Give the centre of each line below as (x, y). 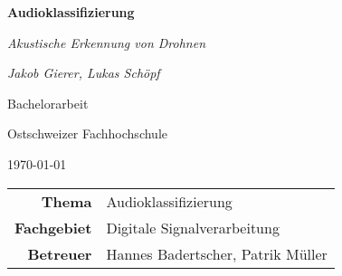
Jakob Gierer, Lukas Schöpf (84, 73)
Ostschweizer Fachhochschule (87, 133)
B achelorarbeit (48, 103)
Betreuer (60, 253)
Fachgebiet (53, 227)
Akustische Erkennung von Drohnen (107, 42)
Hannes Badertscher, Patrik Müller (217, 253)
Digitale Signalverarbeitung (193, 227)
